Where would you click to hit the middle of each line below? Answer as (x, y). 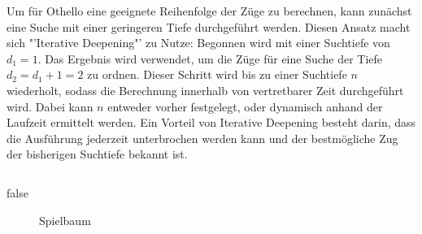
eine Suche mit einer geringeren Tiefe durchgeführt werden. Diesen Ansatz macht (209, 26)
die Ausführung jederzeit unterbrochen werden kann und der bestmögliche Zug (202, 138)
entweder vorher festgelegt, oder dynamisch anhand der (245, 106)
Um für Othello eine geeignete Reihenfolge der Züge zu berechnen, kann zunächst (209, 11)
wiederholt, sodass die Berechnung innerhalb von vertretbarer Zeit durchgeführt (205, 90)
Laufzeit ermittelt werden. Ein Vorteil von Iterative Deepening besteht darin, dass (211, 122)
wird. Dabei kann (50, 106)
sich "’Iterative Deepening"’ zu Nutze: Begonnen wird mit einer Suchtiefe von (198, 43)
